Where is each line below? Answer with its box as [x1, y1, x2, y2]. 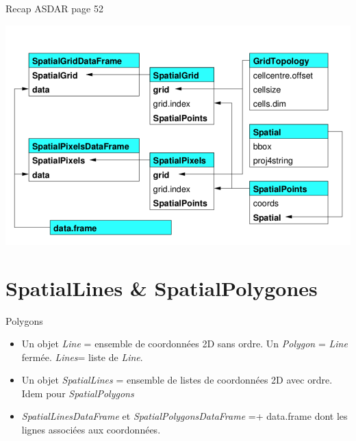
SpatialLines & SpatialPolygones [5, 273, 318, 302]
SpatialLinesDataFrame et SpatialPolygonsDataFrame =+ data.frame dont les [21, 409, 348, 423]
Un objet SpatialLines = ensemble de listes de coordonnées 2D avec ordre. [21, 373, 333, 387]
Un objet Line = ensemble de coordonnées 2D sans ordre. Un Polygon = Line [21, 336, 348, 351]
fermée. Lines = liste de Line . [21, 349, 143, 364]
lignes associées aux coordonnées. [21, 423, 161, 437]
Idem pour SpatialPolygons [21, 386, 134, 400]
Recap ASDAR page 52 [5, 1, 103, 15]
